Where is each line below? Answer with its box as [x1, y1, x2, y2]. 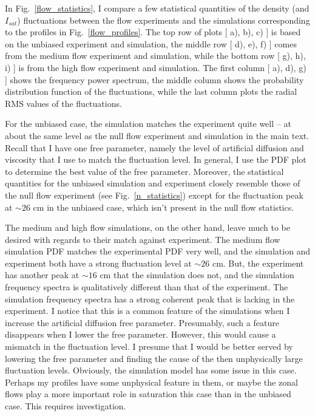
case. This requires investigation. [5, 400, 126, 412]
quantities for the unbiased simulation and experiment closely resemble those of [5, 177, 300, 189]
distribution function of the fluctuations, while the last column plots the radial [5, 85, 297, 98]
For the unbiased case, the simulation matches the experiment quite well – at [5, 117, 291, 130]
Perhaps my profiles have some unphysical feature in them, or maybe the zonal [5, 375, 298, 388]
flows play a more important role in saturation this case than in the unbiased [5, 387, 291, 400]
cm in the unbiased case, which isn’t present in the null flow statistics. [33, 200, 294, 213]
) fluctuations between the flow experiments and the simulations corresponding [17, 13, 310, 26]
